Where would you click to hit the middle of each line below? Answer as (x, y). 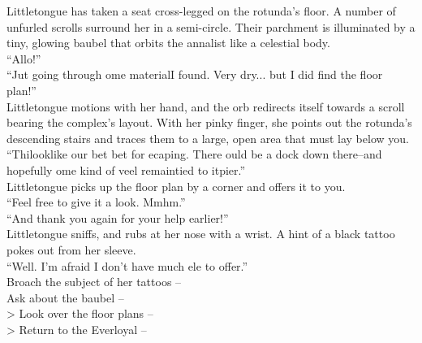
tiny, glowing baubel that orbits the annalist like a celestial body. (168, 43)
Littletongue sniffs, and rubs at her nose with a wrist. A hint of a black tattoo (201, 234)
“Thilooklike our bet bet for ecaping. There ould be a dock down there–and (194, 154)
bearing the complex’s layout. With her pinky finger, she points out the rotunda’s (209, 122)
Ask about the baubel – (65, 297)
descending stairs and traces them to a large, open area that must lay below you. (208, 138)
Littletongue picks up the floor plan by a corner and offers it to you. (176, 186)
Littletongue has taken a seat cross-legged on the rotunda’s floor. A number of (201, 11)
